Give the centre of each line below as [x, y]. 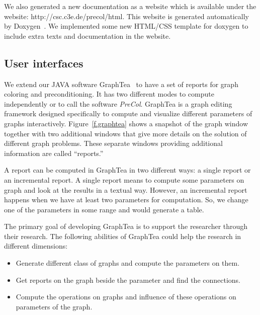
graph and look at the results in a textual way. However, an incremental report [126, 189]
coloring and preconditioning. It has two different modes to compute [109, 94]
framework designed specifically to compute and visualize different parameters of [128, 113]
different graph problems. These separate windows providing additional [113, 143]
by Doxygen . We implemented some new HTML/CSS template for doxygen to [126, 26]
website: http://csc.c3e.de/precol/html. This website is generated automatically [126, 16]
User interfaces [44, 63]
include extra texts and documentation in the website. [88, 35]
